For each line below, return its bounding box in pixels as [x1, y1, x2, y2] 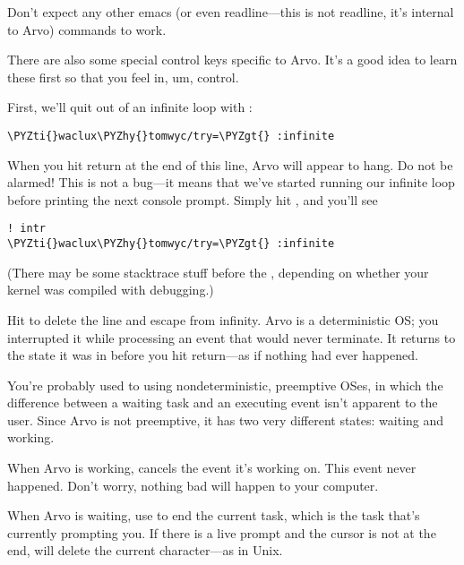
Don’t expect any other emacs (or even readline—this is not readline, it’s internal [7, 3, 454, 21]
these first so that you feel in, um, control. [7, 67, 239, 86]
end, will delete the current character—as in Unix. [7, 541, 283, 560]
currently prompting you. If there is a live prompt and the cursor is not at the [7, 523, 436, 542]
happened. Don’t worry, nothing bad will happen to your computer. [7, 475, 379, 494]
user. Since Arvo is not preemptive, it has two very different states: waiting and [7, 410, 444, 429]
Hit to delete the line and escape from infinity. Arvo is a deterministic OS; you [7, 310, 439, 329]
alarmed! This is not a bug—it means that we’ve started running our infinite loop [7, 173, 455, 192]
